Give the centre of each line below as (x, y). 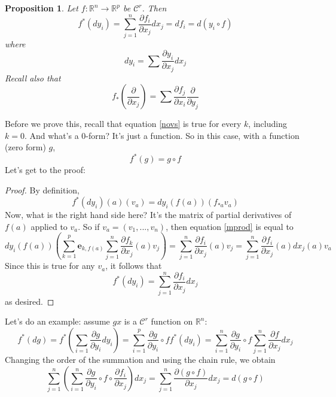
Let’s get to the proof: (45, 170)
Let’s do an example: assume (57, 321)
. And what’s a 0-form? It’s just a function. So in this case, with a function (162, 135)
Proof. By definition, (42, 190)
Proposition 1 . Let (42, 8)
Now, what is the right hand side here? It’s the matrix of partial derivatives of (148, 215)
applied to (49, 226)
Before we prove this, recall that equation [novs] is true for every (123, 124)
